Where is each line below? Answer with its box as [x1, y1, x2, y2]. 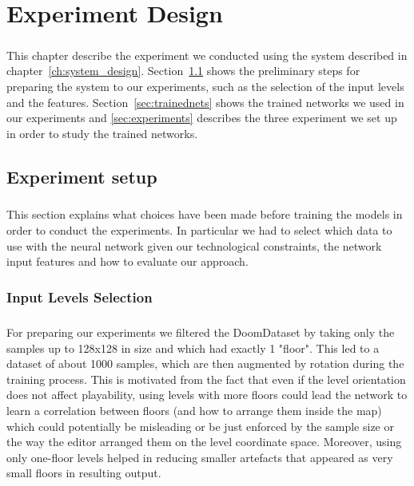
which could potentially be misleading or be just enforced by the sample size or [6, 417, 394, 434]
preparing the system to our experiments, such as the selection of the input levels [6, 77, 404, 94]
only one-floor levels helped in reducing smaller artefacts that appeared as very [6, 448, 393, 465]
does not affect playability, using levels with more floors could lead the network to [6, 386, 408, 403]
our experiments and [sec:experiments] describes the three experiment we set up [6, 109, 397, 126]
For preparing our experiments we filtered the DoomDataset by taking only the [6, 324, 395, 341]
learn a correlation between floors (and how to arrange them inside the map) [6, 402, 382, 419]
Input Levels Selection [6, 286, 153, 306]
